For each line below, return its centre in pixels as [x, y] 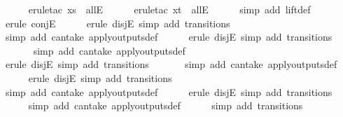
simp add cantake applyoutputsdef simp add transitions [166, 105]
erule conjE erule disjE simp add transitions [118, 23]
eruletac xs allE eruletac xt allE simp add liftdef [169, 9]
